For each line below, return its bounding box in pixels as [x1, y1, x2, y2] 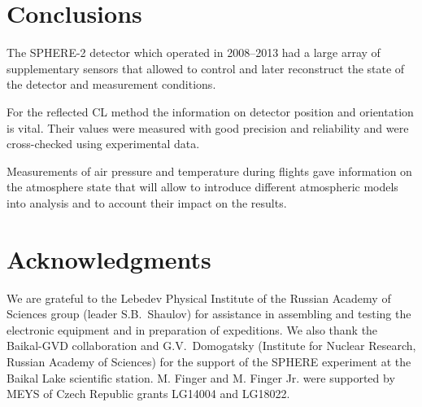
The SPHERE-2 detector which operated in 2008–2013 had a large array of [7, 44, 381, 61]
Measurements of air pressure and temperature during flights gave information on [7, 162, 412, 179]
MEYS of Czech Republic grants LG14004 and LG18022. [7, 385, 290, 402]
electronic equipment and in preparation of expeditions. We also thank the [7, 321, 378, 338]
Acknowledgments [7, 242, 211, 275]
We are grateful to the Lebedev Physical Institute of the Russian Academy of [7, 289, 391, 306]
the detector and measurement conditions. [7, 76, 216, 93]
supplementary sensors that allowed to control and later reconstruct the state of [7, 59, 405, 77]
